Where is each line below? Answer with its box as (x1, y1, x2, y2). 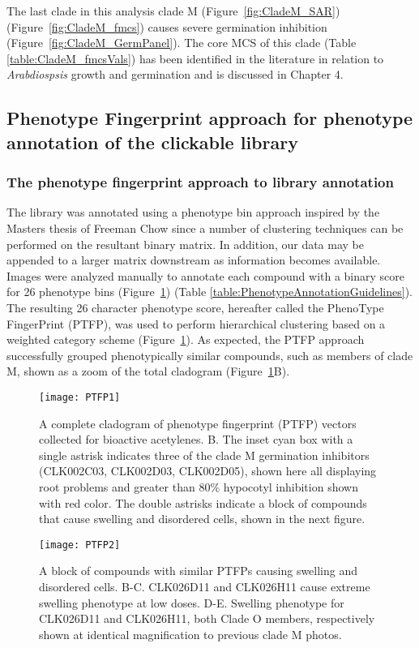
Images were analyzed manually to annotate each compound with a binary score (6, 267, 405, 284)
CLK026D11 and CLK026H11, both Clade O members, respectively (39, 610, 375, 627)
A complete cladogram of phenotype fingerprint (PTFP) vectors (39, 414, 357, 431)
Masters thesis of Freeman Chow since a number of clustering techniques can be (6, 219, 404, 236)
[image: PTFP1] (39, 391, 121, 403)
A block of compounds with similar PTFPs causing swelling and (39, 562, 358, 579)
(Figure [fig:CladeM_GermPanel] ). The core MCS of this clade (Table (6, 34, 357, 51)
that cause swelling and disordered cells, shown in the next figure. (39, 510, 366, 527)
